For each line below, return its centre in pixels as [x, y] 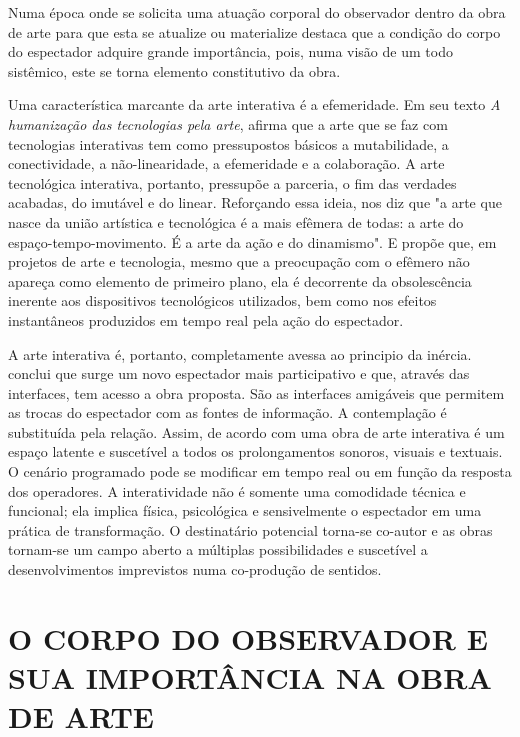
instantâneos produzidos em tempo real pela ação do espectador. [206, 319]
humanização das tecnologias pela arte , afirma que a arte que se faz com [228, 123]
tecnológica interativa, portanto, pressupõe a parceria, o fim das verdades [232, 182]
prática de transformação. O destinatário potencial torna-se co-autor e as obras [250, 529]
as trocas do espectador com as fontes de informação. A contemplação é [227, 412]
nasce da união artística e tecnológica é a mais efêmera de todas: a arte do [236, 221]
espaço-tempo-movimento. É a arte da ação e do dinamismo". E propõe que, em [252, 241]
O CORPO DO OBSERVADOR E [248, 637]
